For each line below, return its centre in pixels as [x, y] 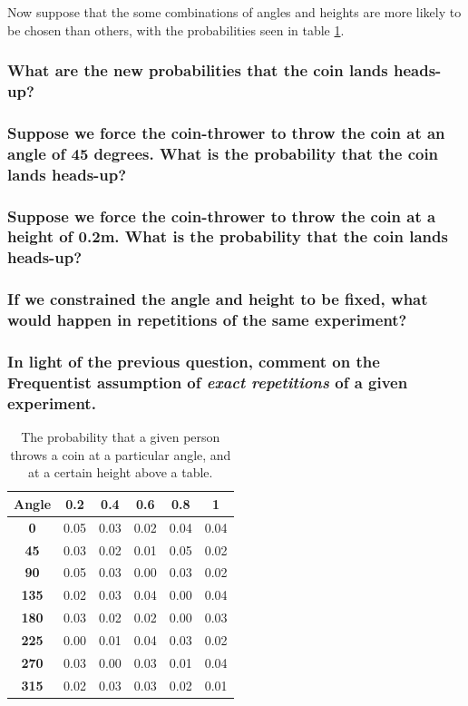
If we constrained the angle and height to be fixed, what [218, 299]
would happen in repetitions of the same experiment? [207, 320]
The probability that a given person [121, 437]
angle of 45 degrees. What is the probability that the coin [223, 153]
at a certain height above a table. [121, 472]
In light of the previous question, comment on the [194, 362]
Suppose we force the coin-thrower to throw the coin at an [226, 132]
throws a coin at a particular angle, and [121, 454]
